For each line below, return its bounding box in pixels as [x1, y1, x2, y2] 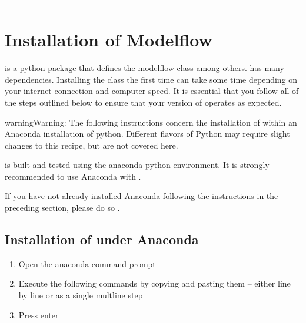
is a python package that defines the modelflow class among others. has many [5, 62, 284, 74]
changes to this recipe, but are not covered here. [5, 139, 178, 151]
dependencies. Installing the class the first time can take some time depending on [5, 73, 298, 85]
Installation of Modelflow [5, 28, 212, 52]
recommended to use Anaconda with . [5, 170, 141, 182]
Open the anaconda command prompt [18, 257, 156, 270]
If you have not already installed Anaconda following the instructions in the [5, 190, 278, 202]
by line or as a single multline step [18, 289, 143, 301]
